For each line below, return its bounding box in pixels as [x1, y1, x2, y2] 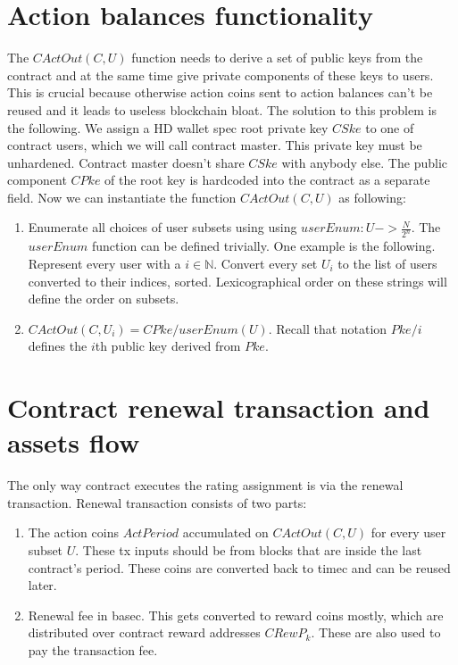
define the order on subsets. [28, 289, 179, 308]
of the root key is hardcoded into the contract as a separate [104, 170, 430, 189]
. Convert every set [213, 254, 318, 272]
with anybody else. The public [281, 153, 447, 171]
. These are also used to [311, 623, 441, 642]
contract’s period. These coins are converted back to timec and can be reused [28, 558, 451, 577]
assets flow [7, 424, 140, 461]
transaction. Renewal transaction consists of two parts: [7, 493, 307, 511]
